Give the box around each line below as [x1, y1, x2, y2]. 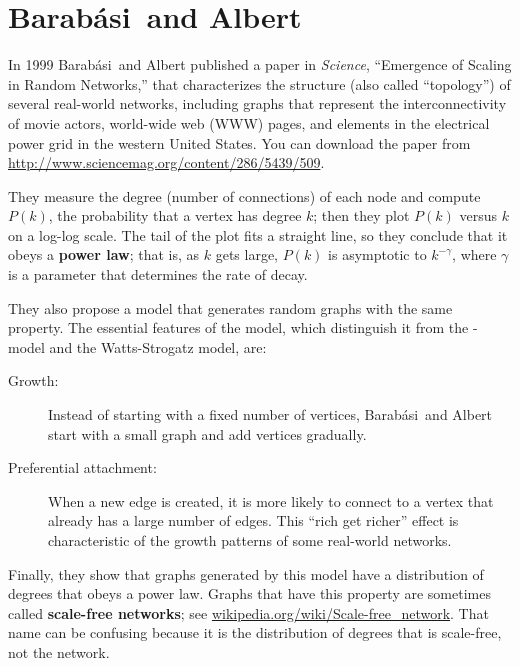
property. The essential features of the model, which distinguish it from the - [8, 317, 478, 338]
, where [452, 244, 497, 265]
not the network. [8, 641, 110, 662]
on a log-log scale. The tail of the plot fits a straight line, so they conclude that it [8, 224, 508, 245]
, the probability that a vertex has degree [48, 205, 302, 226]
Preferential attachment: [8, 457, 157, 478]
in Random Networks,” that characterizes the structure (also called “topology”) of [8, 73, 511, 94]
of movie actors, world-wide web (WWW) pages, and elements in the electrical [8, 112, 490, 133]
